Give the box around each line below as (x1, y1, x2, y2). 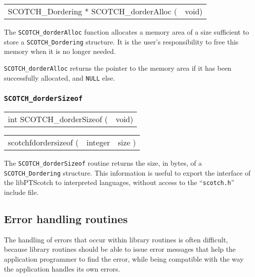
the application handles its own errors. (4, 263, 120, 274)
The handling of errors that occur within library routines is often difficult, (4, 234, 228, 244)
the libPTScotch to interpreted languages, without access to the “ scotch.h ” (4, 177, 235, 187)
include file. (4, 186, 39, 197)
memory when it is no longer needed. (4, 46, 116, 56)
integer (86, 137, 110, 148)
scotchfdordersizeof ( (8, 137, 79, 148)
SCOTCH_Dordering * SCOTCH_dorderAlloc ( (8, 5, 177, 17)
